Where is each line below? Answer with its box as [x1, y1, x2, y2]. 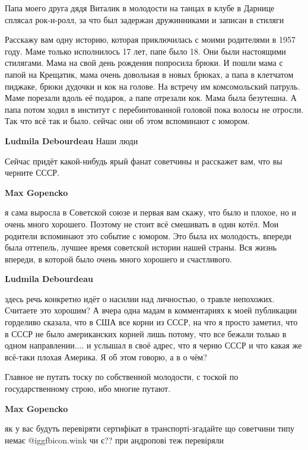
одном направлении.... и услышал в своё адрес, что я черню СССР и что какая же [5, 339, 302, 351]
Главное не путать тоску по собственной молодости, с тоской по [5, 370, 239, 383]
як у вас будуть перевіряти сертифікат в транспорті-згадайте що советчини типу [5, 422, 294, 435]
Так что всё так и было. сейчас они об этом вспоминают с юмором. [5, 115, 250, 127]
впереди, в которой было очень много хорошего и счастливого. [5, 252, 232, 265]
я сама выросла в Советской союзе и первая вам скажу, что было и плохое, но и [5, 206, 297, 218]
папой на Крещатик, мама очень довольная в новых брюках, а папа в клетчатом [5, 68, 294, 80]
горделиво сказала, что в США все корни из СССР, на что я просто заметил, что [5, 316, 298, 328]
